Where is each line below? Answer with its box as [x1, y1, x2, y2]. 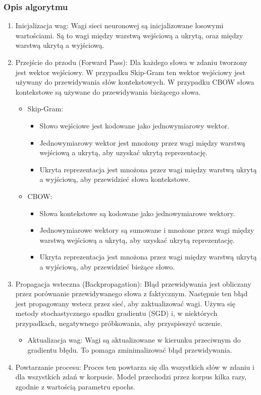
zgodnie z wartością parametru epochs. [15, 381, 135, 391]
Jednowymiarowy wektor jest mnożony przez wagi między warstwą [39, 137, 245, 148]
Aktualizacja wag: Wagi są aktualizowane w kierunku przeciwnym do [27, 335, 241, 345]
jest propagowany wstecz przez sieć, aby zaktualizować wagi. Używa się [15, 298, 235, 308]
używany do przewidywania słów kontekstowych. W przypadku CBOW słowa [15, 77, 254, 87]
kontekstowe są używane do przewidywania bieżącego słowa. [15, 86, 201, 97]
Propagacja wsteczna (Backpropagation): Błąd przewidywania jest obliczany [15, 278, 251, 289]
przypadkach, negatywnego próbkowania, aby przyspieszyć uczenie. [15, 317, 223, 328]
